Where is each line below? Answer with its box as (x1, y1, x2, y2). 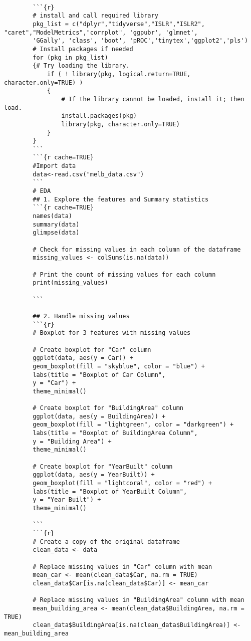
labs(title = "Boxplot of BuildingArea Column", (33, 430, 198, 437)
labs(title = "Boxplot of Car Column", (33, 371, 166, 378)
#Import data (33, 162, 76, 170)
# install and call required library (33, 12, 158, 20)
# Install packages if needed (33, 45, 133, 53)
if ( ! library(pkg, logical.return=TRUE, (47, 70, 191, 78)
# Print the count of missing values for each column (33, 271, 216, 278)
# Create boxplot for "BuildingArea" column (33, 404, 183, 412)
